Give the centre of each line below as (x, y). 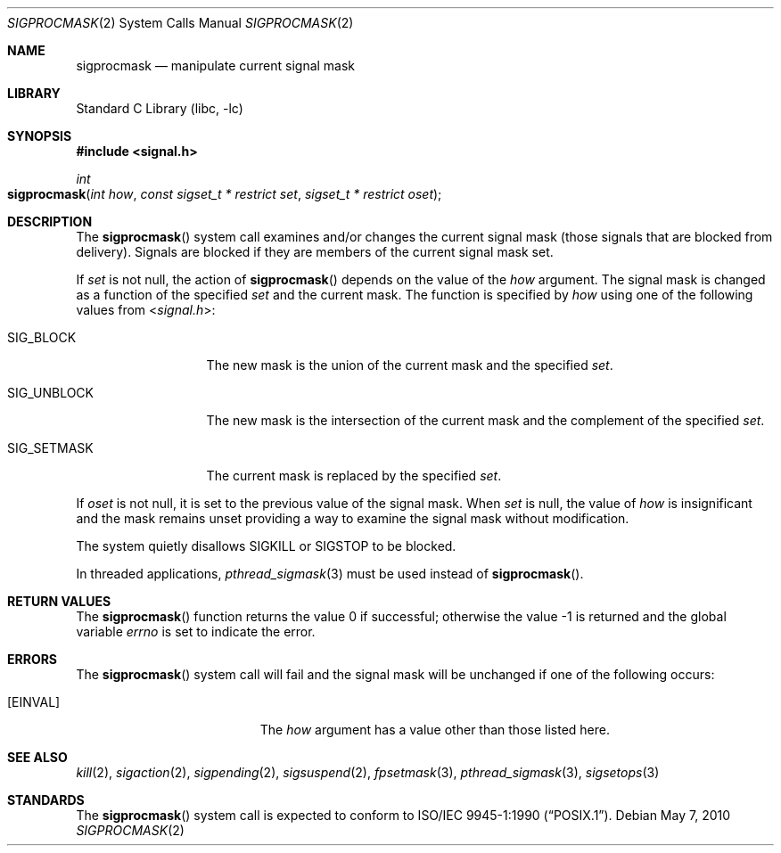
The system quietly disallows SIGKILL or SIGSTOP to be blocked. (266, 546)
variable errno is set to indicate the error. (196, 632)
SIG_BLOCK (42, 337)
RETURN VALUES (59, 601)
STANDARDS (46, 800)
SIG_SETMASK (50, 448)
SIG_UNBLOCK (51, 393)
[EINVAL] (34, 702)
